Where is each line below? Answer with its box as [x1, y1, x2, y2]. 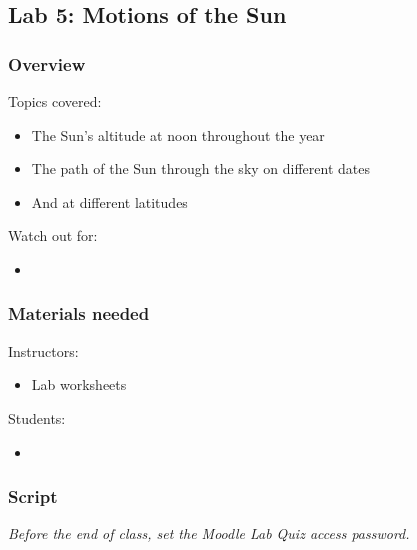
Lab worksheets [31, 374, 127, 395]
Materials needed [8, 301, 150, 326]
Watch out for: [8, 225, 98, 246]
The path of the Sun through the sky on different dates [31, 158, 370, 179]
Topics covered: [8, 91, 102, 111]
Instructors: [8, 340, 79, 361]
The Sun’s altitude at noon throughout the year [31, 124, 325, 145]
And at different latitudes [31, 191, 188, 212]
